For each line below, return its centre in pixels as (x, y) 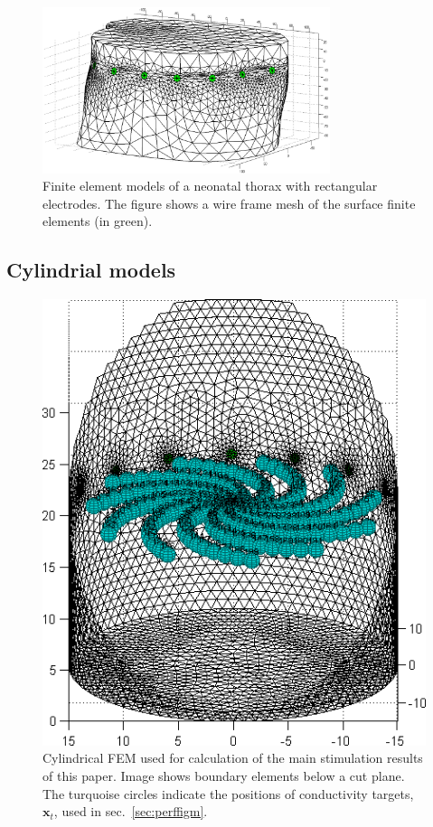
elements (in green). (98, 221)
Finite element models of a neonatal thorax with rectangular (210, 186)
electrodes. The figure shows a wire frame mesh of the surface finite (229, 203)
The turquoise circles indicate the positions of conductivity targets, (228, 793)
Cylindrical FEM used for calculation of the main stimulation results (233, 758)
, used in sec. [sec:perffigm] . (131, 811)
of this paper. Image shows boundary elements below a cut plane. (224, 775)
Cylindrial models (91, 270)
